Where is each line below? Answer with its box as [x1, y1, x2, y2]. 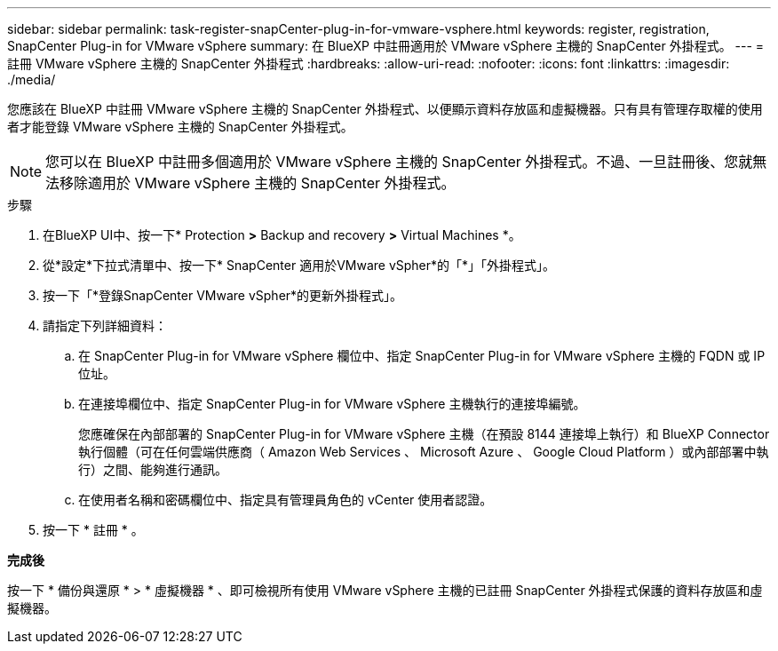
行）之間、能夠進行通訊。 [78, 462, 227, 477]
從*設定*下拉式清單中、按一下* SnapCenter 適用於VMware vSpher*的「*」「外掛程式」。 [43, 258, 556, 273]
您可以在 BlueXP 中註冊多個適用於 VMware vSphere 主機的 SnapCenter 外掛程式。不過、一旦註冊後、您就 [45, 153, 753, 171]
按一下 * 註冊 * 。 [43, 522, 144, 537]
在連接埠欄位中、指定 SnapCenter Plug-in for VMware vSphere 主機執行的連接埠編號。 [78, 396, 586, 411]
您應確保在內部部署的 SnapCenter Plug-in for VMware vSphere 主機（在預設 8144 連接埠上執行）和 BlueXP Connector [78, 426, 770, 441]
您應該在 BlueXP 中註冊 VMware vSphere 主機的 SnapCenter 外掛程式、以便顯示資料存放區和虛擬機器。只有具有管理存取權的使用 [7, 101, 763, 116]
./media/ [7, 72, 56, 87]
